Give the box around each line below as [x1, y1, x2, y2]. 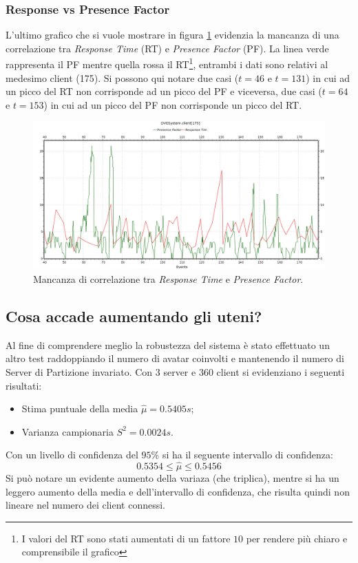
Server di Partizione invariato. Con [6, 364, 153, 379]
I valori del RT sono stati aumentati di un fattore [21, 531, 231, 545]
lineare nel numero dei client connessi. [6, 498, 165, 512]
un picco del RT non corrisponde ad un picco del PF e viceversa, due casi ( [6, 84, 322, 98]
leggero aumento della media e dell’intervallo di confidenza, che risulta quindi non [6, 484, 350, 498]
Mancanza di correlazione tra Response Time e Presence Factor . [33, 271, 304, 286]
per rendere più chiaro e [246, 531, 348, 545]
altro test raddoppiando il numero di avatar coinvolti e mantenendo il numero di [6, 351, 344, 365]
